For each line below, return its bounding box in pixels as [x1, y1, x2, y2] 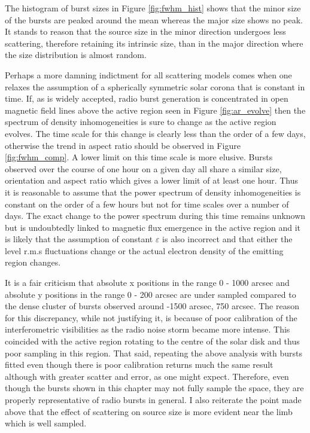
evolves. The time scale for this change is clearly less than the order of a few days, [5, 127, 306, 139]
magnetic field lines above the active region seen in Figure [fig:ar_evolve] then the [5, 103, 306, 116]
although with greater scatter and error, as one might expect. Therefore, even [5, 370, 289, 382]
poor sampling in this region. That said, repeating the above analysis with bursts [5, 346, 302, 359]
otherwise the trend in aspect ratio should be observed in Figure [5, 139, 241, 151]
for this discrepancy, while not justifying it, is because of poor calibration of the [5, 311, 297, 324]
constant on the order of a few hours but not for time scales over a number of [5, 197, 289, 210]
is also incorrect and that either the [162, 233, 293, 245]
